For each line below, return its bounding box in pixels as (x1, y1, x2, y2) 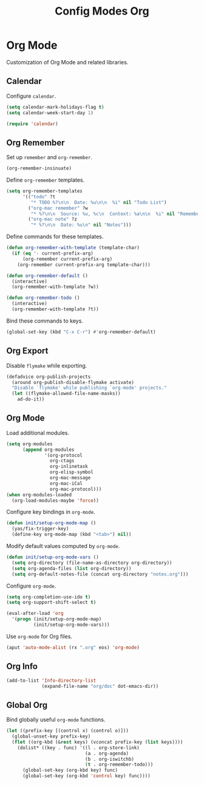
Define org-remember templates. (6, 176, 85, 183)
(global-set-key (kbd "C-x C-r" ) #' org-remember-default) (6, 329, 156, 335)
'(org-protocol (44, 452, 83, 458)
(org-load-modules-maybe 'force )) (12, 497, 99, 504)
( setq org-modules (6, 440, 53, 447)
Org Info (6, 661, 38, 672)
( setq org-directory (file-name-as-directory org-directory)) (12, 560, 172, 566)
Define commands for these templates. (6, 233, 104, 241)
